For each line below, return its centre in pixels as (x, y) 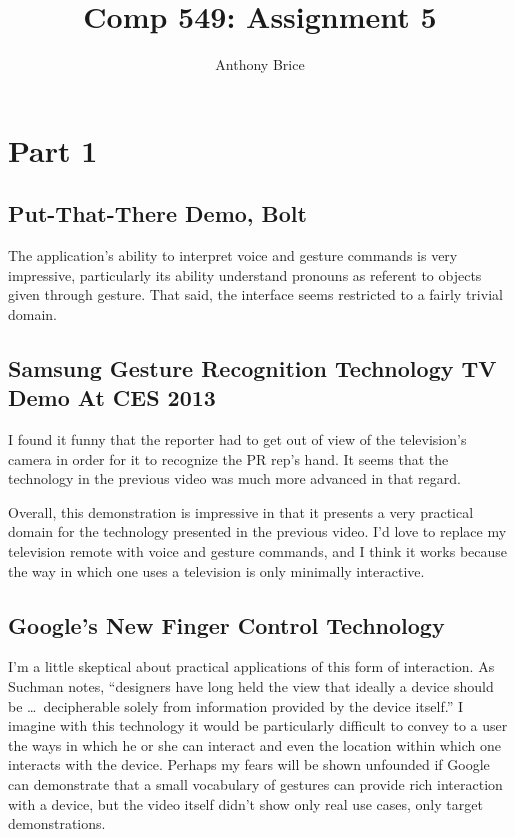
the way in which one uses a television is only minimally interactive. (216, 570)
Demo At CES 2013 (112, 397)
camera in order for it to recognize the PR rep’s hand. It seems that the (228, 458)
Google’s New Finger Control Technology (226, 624)
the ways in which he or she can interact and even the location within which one (254, 744)
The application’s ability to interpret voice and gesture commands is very (233, 255)
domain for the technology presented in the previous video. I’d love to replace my (257, 531)
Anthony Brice (260, 64)
